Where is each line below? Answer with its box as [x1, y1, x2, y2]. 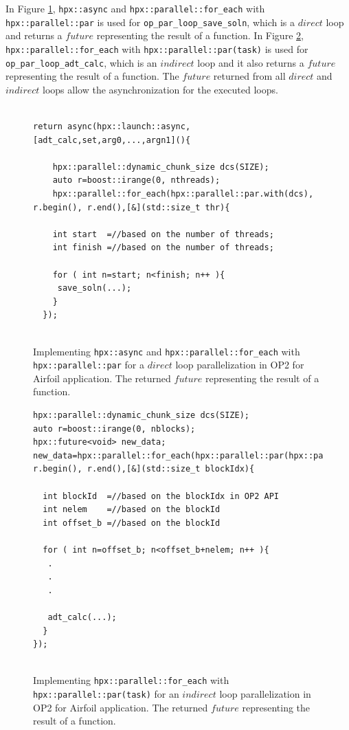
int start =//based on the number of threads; [52, 229, 274, 239]
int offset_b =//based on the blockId [43, 518, 221, 528]
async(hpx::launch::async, [67, 122, 191, 131]
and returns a [5, 28, 63, 43]
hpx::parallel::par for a [33, 357, 144, 372]
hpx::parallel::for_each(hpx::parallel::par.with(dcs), [52, 188, 314, 199]
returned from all [213, 69, 286, 83]
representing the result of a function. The [5, 69, 179, 83]
